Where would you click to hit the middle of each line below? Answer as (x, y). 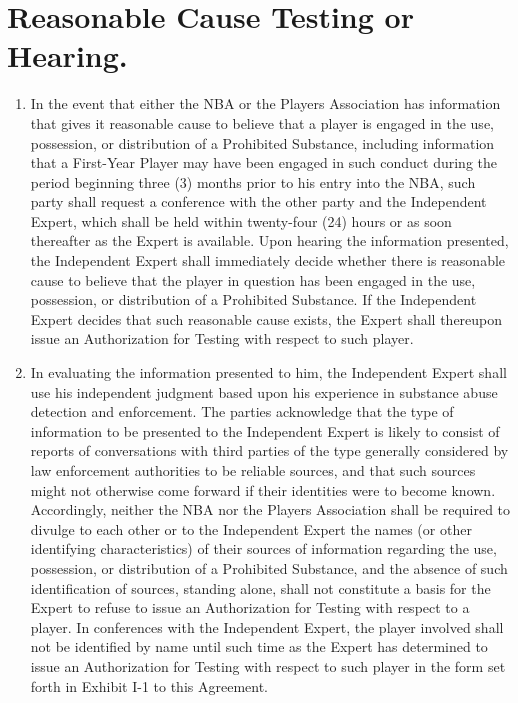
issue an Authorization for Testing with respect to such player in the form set (268, 665)
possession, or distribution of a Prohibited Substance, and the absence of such (269, 567)
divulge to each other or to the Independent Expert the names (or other (251, 528)
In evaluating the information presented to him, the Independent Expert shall (268, 372)
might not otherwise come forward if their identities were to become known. (263, 489)
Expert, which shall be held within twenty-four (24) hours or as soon (241, 220)
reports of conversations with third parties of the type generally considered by (269, 450)
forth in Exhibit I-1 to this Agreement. (149, 685)
